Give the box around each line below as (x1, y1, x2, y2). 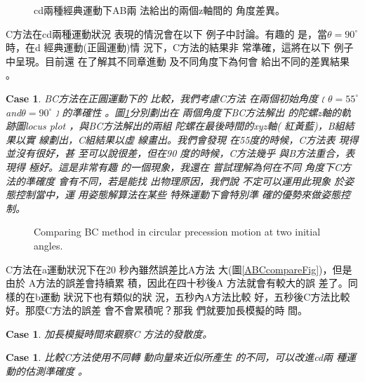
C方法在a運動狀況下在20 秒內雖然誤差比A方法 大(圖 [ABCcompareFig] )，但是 (6, 261, 352, 276)
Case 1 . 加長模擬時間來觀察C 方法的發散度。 (6, 326, 213, 341)
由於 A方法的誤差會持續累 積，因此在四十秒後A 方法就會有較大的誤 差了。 (6, 275, 348, 290)
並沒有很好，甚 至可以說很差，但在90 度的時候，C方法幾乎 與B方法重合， (6, 146, 345, 161)
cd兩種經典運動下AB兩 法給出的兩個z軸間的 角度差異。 (34, 3, 285, 17)
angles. (34, 238, 63, 252)
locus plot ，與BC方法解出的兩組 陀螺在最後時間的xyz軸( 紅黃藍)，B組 (25, 118, 345, 133)
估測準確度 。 (25, 364, 88, 378)
